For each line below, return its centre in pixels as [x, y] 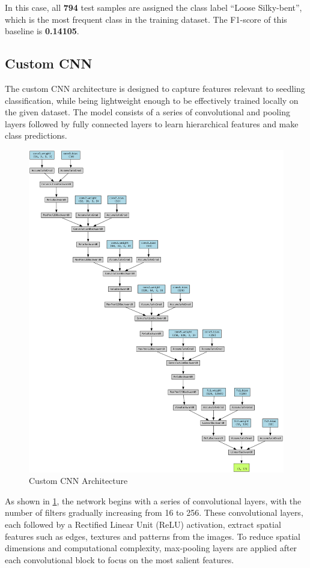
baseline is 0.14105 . [42, 31]
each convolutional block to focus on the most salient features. [120, 559]
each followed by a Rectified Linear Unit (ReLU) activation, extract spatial [143, 524]
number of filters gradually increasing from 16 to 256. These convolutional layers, [154, 512]
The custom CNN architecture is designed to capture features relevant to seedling [155, 88]
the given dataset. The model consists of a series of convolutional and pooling [147, 112]
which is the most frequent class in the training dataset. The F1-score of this [146, 19]
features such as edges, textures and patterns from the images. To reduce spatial [153, 536]
